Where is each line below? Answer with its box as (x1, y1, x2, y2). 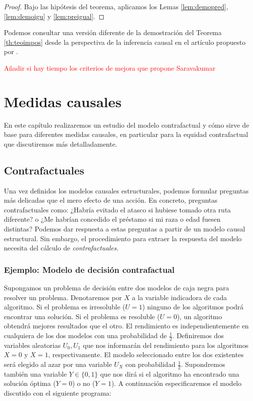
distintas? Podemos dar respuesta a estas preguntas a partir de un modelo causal (4, 224, 245, 234)
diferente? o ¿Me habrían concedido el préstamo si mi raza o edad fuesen (4, 214, 221, 224)
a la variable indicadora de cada (132, 292, 227, 302)
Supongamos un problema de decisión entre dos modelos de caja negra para (4, 283, 229, 293)
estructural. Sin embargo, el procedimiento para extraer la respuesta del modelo (4, 233, 242, 243)
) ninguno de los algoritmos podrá (142, 302, 244, 312)
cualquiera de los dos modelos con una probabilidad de (4, 330, 167, 341)
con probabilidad (125, 359, 176, 369)
